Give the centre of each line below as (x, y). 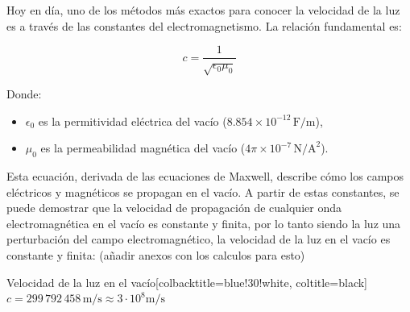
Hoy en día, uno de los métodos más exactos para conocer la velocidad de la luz (203, 10)
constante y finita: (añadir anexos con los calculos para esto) (156, 254)
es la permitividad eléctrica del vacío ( (133, 121)
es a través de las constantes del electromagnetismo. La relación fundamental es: (204, 25)
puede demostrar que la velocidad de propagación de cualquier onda (174, 208)
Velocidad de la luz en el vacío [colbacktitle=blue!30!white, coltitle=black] (187, 282)
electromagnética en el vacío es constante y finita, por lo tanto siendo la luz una (204, 223)
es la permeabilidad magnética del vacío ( (143, 148)
